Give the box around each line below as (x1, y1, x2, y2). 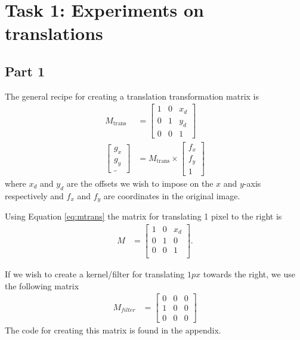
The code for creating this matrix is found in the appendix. (5, 323, 221, 336)
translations (5, 21, 103, 45)
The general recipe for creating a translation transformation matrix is (5, 89, 259, 102)
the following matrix (5, 279, 79, 292)
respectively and (5, 189, 64, 202)
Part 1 (5, 61, 45, 80)
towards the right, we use (203, 268, 295, 280)
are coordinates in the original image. (103, 189, 240, 202)
